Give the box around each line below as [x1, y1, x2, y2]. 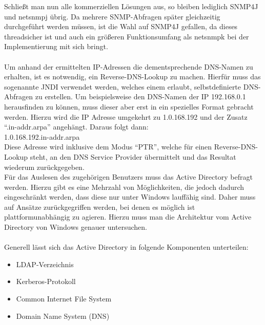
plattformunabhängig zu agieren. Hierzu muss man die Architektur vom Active [4, 211, 252, 222]
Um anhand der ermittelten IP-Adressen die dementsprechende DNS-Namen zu [4, 61, 253, 72]
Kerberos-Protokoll [16, 276, 76, 287]
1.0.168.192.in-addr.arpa [4, 131, 80, 142]
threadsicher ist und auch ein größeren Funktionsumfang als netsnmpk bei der [4, 31, 249, 41]
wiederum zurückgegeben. [4, 161, 85, 172]
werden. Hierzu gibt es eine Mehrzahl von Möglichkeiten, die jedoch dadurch [4, 181, 244, 192]
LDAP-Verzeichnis [16, 258, 74, 269]
